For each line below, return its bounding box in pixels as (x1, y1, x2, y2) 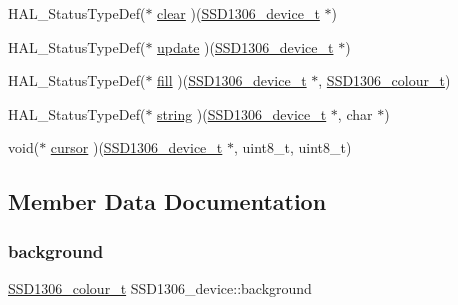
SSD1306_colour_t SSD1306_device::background (8, 277, 312, 298)
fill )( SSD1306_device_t (157, 70, 307, 91)
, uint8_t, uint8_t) (233, 137, 352, 158)
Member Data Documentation (8, 186, 327, 217)
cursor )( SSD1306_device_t (50, 137, 223, 158)
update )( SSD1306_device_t (157, 36, 334, 57)
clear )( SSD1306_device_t (157, 3, 320, 23)
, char (337, 103, 373, 124)
